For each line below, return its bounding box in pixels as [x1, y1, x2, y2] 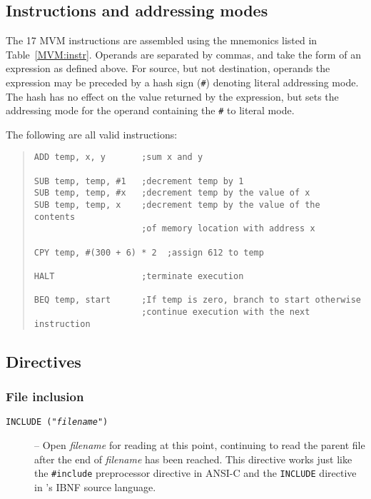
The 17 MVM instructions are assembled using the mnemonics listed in [6, 33, 317, 48]
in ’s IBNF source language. [34, 479, 156, 494]
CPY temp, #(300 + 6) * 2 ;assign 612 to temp [34, 247, 264, 258]
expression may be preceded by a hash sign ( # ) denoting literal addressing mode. [6, 74, 359, 89]
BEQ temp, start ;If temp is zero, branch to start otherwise [34, 295, 361, 306]
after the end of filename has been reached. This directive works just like [34, 451, 352, 466]
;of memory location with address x [141, 223, 315, 234]
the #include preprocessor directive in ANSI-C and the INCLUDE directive [34, 465, 357, 480]
